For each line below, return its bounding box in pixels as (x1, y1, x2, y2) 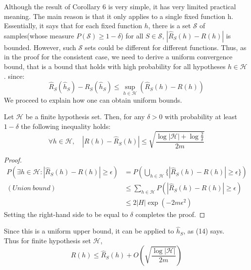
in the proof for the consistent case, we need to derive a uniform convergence (4, 52, 233, 62)
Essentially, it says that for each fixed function (4, 20, 143, 31)
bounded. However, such (4, 42, 76, 52)
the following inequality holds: (21, 121, 111, 131)
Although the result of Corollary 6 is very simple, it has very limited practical (4, 1, 236, 11)
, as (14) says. (183, 226, 225, 236)
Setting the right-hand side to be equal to (4, 209, 128, 219)
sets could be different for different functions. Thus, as (85, 42, 247, 52)
